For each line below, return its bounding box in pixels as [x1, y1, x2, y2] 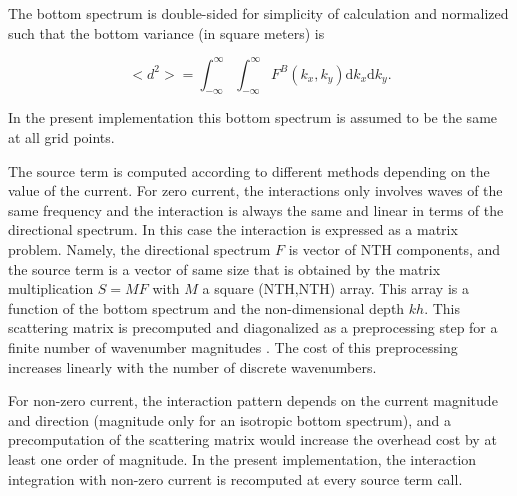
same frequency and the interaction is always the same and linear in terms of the [8, 199, 504, 220]
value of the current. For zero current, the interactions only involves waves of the [8, 180, 503, 201]
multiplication [8, 278, 94, 299]
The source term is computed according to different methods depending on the [8, 160, 490, 181]
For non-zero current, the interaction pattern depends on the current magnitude [8, 390, 498, 411]
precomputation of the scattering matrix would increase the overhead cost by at [8, 429, 497, 450]
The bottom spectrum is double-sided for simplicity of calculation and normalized [8, 3, 509, 23]
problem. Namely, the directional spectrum [8, 239, 271, 260]
